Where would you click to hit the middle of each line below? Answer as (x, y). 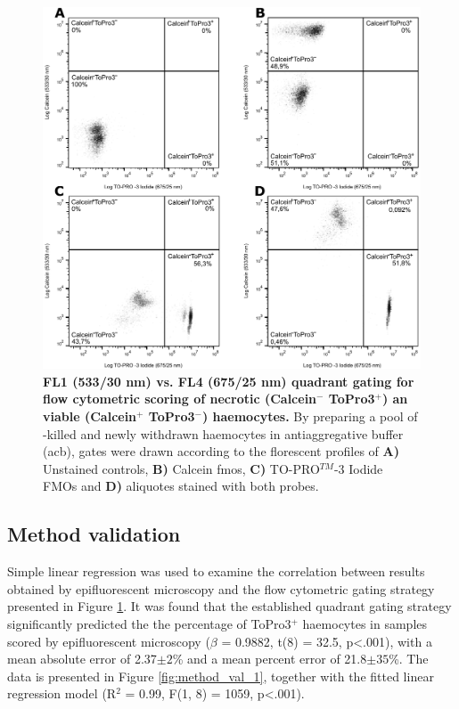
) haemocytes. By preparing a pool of (310, 416)
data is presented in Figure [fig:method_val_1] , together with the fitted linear (221, 676)
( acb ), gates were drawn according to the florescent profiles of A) (221, 451)
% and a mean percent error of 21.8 (270, 659)
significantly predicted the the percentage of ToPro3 (149, 623)
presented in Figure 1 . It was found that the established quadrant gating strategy (229, 606)
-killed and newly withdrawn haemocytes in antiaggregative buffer (223, 433)
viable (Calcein (90, 416)
